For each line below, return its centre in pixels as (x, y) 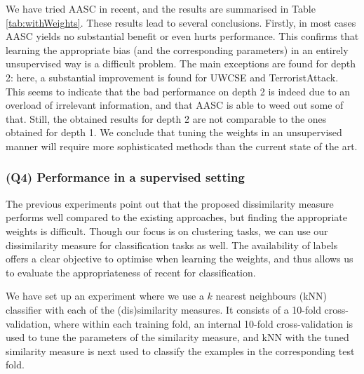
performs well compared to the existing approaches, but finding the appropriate (177, 217)
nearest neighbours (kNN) (271, 296)
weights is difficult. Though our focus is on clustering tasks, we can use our (167, 231)
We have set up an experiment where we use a (105, 296)
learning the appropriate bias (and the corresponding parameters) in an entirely (177, 49)
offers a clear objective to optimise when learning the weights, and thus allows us (180, 259)
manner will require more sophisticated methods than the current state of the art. (182, 146)
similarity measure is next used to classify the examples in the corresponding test (180, 350)
